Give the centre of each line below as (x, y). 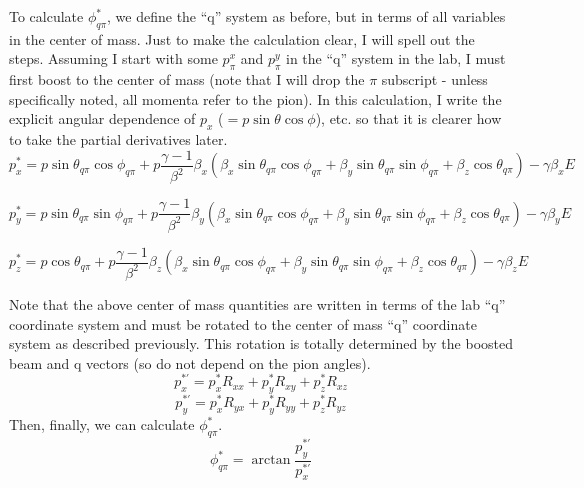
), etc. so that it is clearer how (408, 118)
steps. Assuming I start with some (113, 58)
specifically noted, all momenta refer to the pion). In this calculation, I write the (255, 98)
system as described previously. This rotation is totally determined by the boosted (261, 343)
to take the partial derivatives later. (118, 139)
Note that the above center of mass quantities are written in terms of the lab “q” (257, 303)
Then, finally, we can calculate (102, 424)
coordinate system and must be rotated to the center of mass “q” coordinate (243, 323)
